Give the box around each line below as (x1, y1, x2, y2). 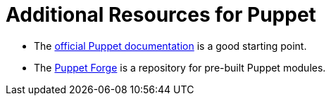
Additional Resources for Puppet (6, 3, 316, 27)
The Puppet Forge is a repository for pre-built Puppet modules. (34, 61, 326, 74)
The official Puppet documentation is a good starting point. (34, 39, 307, 52)
